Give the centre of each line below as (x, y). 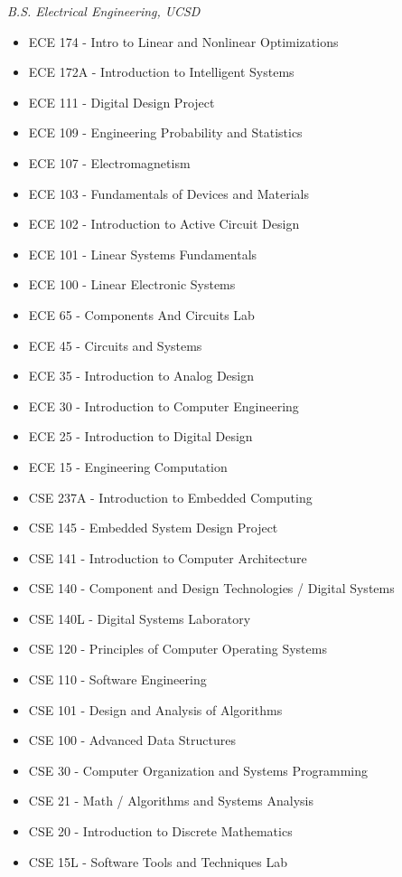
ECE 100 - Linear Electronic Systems (132, 284)
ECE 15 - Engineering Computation (128, 466)
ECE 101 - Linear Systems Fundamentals (143, 254)
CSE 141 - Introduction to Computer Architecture (168, 557)
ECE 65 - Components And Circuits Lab (141, 314)
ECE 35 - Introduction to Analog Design (141, 376)
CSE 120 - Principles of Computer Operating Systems (178, 649)
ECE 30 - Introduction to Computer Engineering (164, 405)
